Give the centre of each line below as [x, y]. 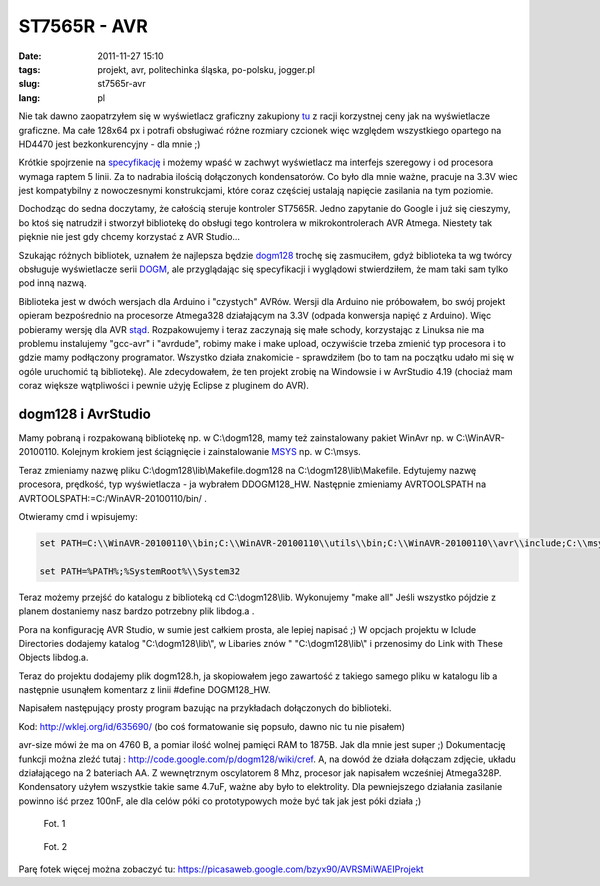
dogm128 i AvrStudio [85, 413]
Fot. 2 [55, 846]
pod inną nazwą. [52, 283]
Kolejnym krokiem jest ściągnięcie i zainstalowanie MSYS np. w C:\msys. [211, 452]
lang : [29, 97]
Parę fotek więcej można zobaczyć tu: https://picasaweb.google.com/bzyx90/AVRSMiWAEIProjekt [221, 869]
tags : [29, 69]
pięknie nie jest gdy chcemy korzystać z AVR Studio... [129, 237]
